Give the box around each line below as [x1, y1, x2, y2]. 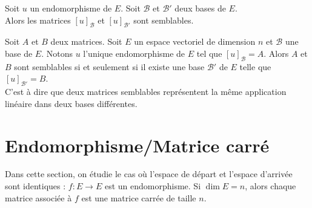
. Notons [41, 47, 73, 59]
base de [5, 47, 33, 59]
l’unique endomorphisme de [83, 47, 185, 59]
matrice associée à [5, 191, 72, 204]
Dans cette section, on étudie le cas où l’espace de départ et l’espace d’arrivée [5, 167, 293, 180]
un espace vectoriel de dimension [134, 35, 256, 48]
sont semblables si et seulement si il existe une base [14, 60, 205, 73]
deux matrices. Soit [50, 35, 122, 48]
